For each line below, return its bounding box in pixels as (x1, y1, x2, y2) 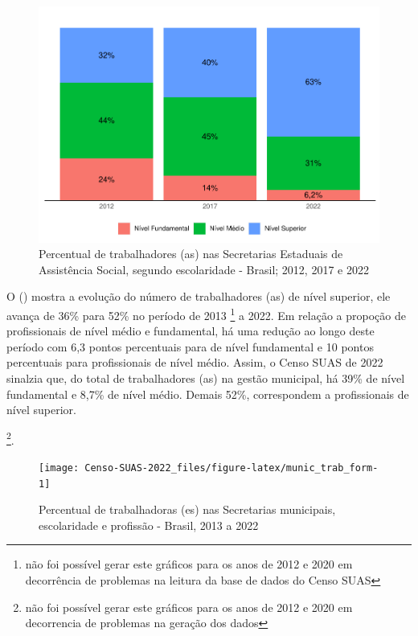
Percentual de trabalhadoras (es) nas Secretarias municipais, (39, 501, 336, 518)
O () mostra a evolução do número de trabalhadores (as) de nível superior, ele (6, 288, 391, 305)
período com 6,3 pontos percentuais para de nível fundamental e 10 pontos (6, 338, 374, 355)
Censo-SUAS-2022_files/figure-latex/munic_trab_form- (84, 462, 379, 474)
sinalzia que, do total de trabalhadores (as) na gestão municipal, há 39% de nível (6, 369, 405, 386)
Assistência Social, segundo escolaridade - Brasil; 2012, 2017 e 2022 (39, 261, 369, 277)
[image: (39, 462, 80, 474)
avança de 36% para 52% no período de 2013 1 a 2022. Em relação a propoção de (6, 304, 406, 323)
